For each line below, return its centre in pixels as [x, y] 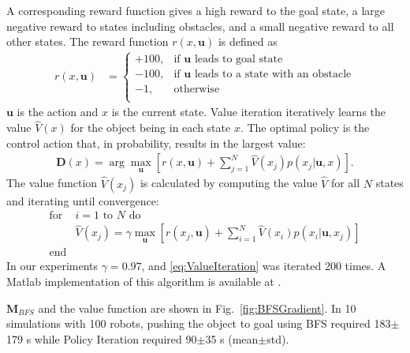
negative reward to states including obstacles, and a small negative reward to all [200, 26]
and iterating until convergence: [83, 200]
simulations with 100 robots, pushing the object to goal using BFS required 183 [199, 323]
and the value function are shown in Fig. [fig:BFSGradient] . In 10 [197, 308]
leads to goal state [239, 60]
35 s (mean [232, 338]
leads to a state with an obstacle [273, 75]
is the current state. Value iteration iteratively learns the [249, 112]
